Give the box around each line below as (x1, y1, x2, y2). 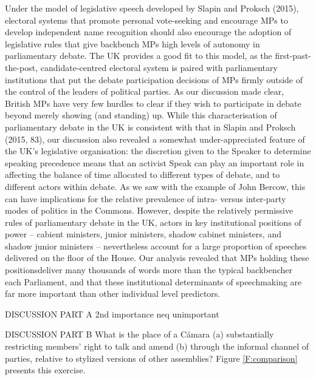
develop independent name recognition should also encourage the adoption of (5, 25, 292, 38)
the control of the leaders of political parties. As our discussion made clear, (5, 85, 284, 98)
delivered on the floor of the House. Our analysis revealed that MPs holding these (5, 251, 309, 264)
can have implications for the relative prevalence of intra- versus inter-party (5, 192, 286, 205)
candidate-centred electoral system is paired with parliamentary (40, 61, 278, 73)
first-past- (275, 49, 311, 62)
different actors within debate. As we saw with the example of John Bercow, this (5, 180, 306, 192)
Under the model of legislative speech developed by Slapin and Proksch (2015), (5, 2, 299, 14)
